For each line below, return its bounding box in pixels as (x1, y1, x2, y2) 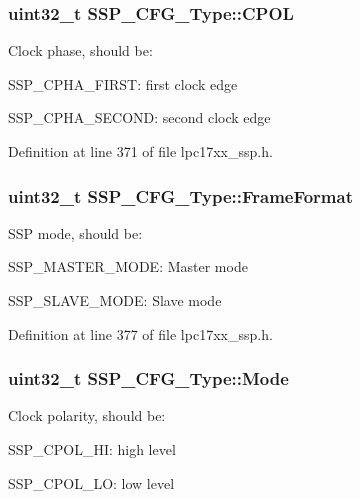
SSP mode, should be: (8, 222, 143, 243)
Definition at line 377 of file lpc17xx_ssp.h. (8, 323, 273, 344)
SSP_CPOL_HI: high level (8, 439, 176, 459)
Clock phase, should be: (8, 40, 153, 61)
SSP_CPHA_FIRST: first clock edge (8, 73, 238, 94)
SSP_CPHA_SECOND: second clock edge (8, 107, 271, 128)
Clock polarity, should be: (8, 405, 166, 426)
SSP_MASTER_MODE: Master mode (8, 256, 248, 277)
